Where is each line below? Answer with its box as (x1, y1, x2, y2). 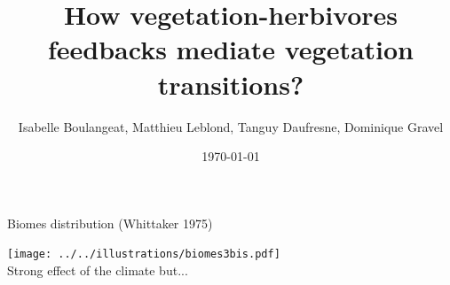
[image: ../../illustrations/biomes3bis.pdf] (7, 248, 280, 261)
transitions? (157, 65, 304, 102)
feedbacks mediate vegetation (48, 31, 414, 67)
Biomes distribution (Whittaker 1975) (7, 213, 213, 232)
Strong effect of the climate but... (7, 260, 188, 279)
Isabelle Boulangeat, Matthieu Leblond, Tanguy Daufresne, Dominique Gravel (18, 117, 444, 135)
